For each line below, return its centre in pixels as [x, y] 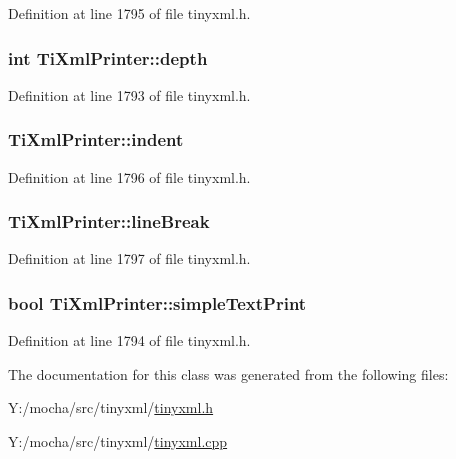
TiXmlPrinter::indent [96, 139]
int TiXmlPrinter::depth [108, 57]
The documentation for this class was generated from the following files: [228, 373]
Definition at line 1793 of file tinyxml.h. [129, 94]
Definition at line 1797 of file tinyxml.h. [129, 258]
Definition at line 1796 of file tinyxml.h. [129, 176]
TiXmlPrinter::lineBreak [109, 221]
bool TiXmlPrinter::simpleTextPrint [157, 302]
